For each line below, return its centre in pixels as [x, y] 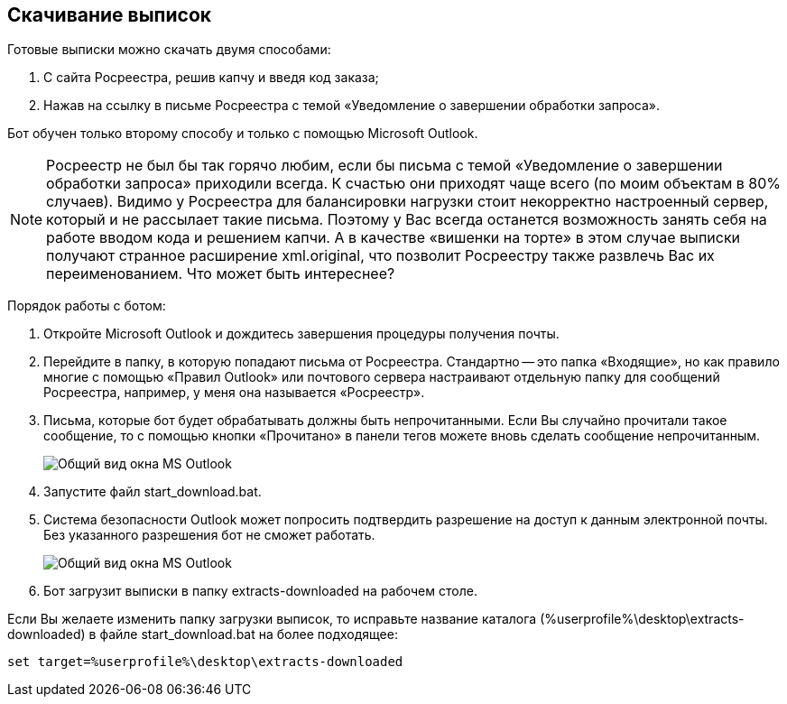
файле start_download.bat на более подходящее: [249, 635]
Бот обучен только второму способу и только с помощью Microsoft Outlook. [243, 134]
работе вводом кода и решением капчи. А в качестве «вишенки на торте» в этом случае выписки [393, 238]
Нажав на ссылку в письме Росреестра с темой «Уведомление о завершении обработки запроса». [352, 106]
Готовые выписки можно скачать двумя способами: [169, 50]
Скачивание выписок [110, 15]
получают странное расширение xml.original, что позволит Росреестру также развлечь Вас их [380, 256]
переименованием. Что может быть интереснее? [221, 274]
